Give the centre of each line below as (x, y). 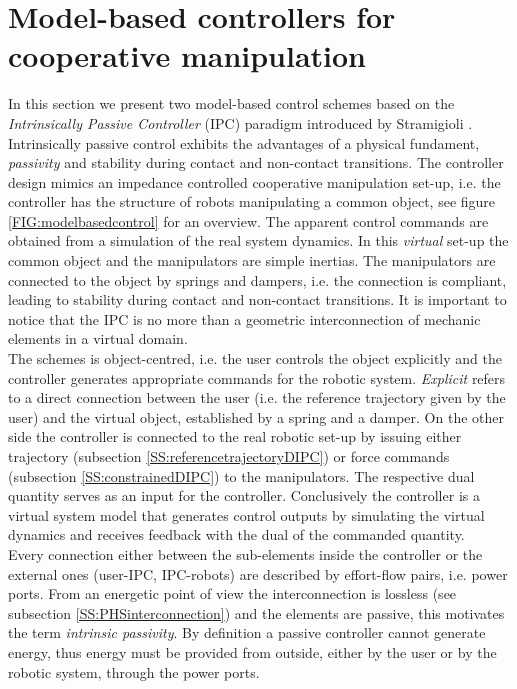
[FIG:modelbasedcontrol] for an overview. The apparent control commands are (248, 220)
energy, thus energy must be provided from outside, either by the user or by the (252, 651)
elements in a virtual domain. (98, 338)
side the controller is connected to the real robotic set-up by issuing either (235, 436)
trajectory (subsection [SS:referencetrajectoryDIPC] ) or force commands (229, 456)
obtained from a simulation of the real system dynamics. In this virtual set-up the (258, 240)
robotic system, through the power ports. (134, 671)
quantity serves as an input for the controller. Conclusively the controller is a (244, 495)
